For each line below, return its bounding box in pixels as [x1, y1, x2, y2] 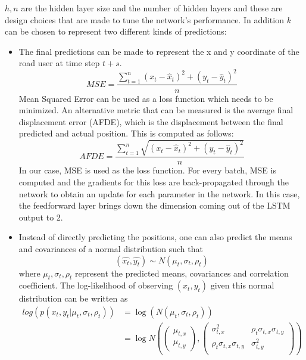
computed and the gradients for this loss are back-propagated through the [18, 176, 289, 188]
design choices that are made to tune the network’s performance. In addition [5, 13, 284, 26]
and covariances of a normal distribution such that [18, 243, 203, 255]
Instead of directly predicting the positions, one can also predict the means [18, 231, 292, 243]
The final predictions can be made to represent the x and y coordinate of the [18, 45, 299, 57]
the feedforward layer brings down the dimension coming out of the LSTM [18, 199, 291, 212]
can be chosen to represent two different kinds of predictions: [5, 25, 227, 38]
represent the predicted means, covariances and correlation [75, 266, 289, 279]
